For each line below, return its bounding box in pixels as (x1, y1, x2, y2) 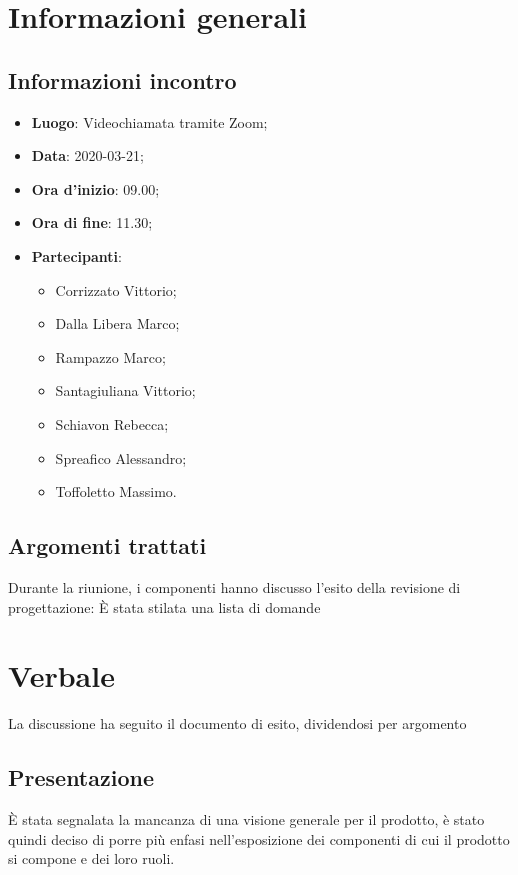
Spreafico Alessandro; (55, 447, 187, 468)
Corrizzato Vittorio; (55, 279, 177, 300)
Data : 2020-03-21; (31, 145, 144, 166)
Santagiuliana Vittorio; (55, 380, 196, 401)
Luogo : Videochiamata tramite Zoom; (31, 111, 268, 132)
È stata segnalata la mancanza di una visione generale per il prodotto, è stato (8, 809, 485, 830)
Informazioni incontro (8, 64, 237, 95)
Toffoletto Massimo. (55, 481, 177, 502)
